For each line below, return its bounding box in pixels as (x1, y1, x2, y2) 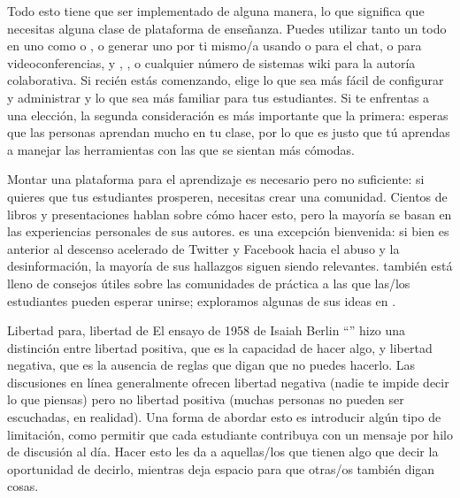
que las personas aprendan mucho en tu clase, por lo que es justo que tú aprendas (7, 123, 450, 142)
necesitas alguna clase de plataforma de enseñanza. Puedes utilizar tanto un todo (7, 19, 447, 37)
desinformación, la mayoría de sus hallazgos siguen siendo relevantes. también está (7, 257, 453, 275)
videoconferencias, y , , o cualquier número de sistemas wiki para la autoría (7, 53, 416, 72)
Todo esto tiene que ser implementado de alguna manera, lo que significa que (7, 2, 425, 19)
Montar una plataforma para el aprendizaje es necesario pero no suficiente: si (7, 170, 425, 188)
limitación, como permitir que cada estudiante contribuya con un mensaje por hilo (7, 425, 453, 443)
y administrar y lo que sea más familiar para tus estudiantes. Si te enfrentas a (7, 88, 430, 106)
